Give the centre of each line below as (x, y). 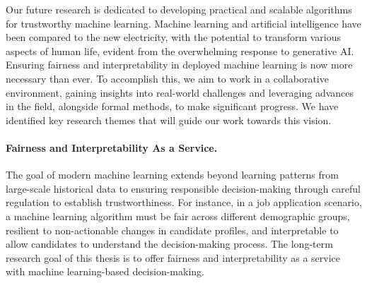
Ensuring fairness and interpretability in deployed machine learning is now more (179, 65)
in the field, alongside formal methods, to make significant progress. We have (172, 106)
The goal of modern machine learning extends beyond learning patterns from (172, 175)
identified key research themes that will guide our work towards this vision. (169, 120)
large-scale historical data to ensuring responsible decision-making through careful (183, 188)
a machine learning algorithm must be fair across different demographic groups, (178, 216)
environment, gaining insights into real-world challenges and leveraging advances (180, 92)
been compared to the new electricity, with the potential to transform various (174, 37)
